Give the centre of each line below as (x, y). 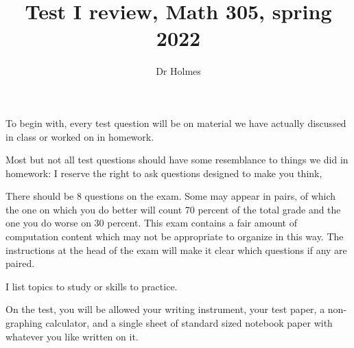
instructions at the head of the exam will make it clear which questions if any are (176, 250)
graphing (24, 323)
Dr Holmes (178, 71)
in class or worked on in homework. (80, 136)
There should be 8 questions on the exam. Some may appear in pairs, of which (171, 196)
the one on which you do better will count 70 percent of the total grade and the (173, 209)
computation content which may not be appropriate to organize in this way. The (175, 236)
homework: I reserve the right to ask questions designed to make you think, (164, 173)
